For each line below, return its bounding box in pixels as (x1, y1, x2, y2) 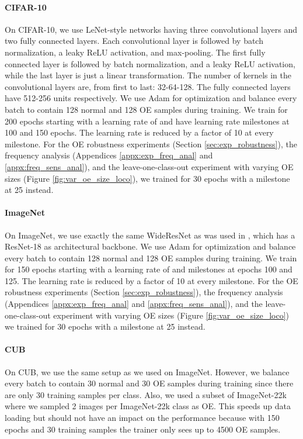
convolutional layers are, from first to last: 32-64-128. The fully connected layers (5, 80, 291, 92)
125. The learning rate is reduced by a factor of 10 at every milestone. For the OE (5, 274, 298, 286)
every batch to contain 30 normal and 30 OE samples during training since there (5, 377, 294, 389)
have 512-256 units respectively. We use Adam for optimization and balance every (5, 92, 297, 104)
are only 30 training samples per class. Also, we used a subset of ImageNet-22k (5, 388, 287, 400)
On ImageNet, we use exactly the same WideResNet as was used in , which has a (5, 229, 295, 241)
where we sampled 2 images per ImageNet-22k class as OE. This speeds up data (5, 400, 291, 412)
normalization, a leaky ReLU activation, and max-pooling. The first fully (5, 46, 266, 58)
